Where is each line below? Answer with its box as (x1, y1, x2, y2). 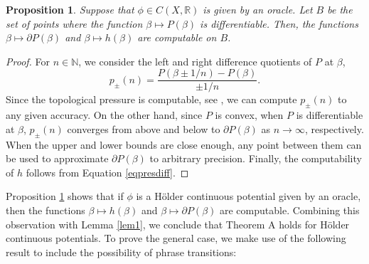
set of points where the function (6, 16, 143, 31)
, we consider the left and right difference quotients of (78, 53, 312, 68)
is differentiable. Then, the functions (200, 16, 358, 31)
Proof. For (6, 53, 50, 68)
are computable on (137, 30, 217, 45)
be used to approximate (6, 151, 109, 166)
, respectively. (304, 121, 364, 136)
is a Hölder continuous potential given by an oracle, (136, 189, 361, 204)
